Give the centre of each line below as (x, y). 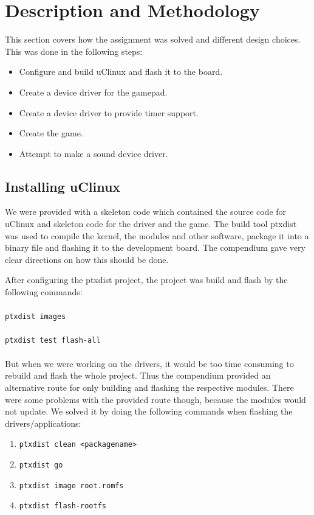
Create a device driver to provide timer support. (109, 112)
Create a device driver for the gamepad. (93, 92)
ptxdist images (36, 317)
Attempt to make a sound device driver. (94, 153)
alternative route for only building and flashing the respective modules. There (149, 387)
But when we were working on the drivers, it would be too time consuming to (149, 363)
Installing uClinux (63, 186)
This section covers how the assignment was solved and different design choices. (153, 39)
